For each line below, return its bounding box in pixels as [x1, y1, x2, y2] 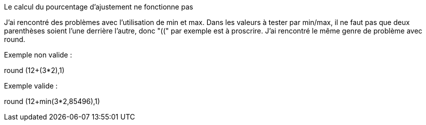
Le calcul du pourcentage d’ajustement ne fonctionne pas [4, 2, 193, 11]
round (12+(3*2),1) [4, 66, 65, 74]
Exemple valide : [4, 81, 58, 90]
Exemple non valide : [4, 50, 72, 59]
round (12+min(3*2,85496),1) [4, 97, 100, 105]
